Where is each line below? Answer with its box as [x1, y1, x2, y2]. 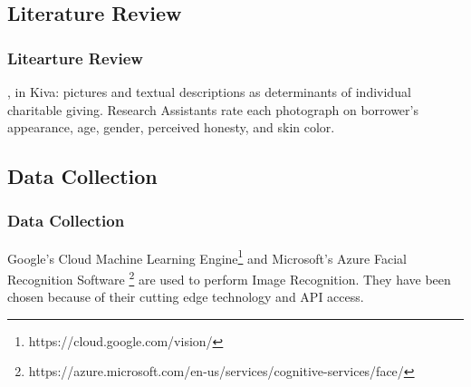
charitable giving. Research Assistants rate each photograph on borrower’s [7, 100, 418, 119]
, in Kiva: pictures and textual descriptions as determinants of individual [7, 82, 411, 101]
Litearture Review [7, 46, 143, 69]
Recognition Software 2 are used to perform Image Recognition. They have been [7, 267, 451, 288]
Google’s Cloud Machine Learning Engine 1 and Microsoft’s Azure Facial [7, 246, 407, 267]
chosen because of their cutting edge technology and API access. [7, 287, 364, 306]
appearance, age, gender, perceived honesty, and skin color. [7, 118, 335, 137]
